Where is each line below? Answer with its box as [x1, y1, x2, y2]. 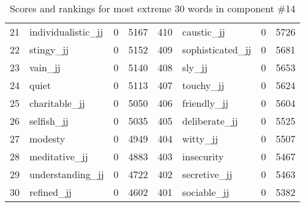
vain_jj [29, 60, 61, 74]
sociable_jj [182, 185, 230, 199]
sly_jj [182, 60, 208, 74]
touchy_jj [182, 78, 225, 92]
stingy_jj [29, 42, 69, 57]
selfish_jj [29, 114, 69, 128]
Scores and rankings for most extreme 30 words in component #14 [9, 1, 296, 15]
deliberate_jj [182, 114, 238, 128]
